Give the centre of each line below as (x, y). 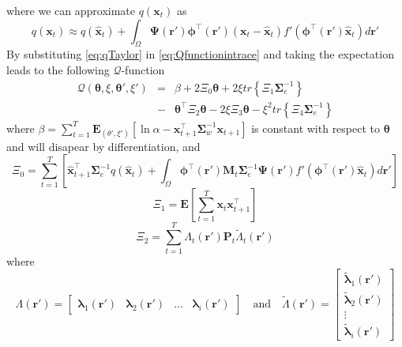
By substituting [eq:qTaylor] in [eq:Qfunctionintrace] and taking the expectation (200, 54)
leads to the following (58, 69)
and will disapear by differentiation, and (103, 146)
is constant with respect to (316, 128)
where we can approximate (71, 10)
